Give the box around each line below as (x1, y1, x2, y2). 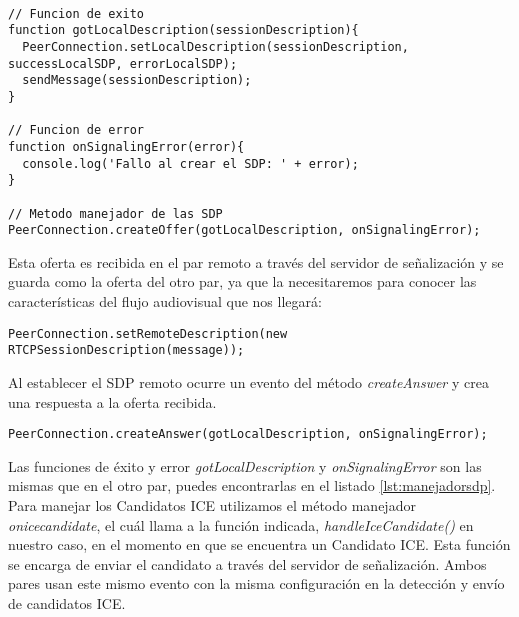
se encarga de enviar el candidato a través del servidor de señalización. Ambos (8, 553, 487, 574)
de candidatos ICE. (8, 592, 126, 613)
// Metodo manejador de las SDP (8, 206, 223, 221)
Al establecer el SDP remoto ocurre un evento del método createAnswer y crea (8, 371, 489, 392)
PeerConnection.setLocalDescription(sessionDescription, (22, 39, 409, 54)
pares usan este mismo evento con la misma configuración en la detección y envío (8, 573, 505, 594)
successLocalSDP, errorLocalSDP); (8, 56, 238, 71)
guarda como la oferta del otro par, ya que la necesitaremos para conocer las (8, 271, 477, 292)
